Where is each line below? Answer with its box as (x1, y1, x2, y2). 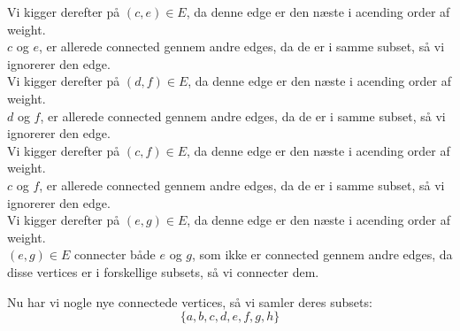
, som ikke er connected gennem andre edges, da (192, 245, 453, 264)
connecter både (74, 245, 156, 264)
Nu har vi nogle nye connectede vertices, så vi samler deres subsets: (7, 292, 372, 311)
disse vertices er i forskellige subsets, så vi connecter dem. (7, 262, 319, 281)
